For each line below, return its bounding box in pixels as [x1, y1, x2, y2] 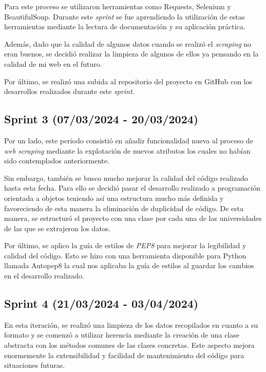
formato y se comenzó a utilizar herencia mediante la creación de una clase [4, 329, 239, 340]
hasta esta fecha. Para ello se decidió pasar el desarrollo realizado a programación [4, 182, 260, 193]
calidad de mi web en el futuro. [4, 58, 102, 69]
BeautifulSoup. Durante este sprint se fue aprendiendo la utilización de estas [4, 11, 245, 22]
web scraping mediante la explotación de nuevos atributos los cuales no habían [4, 145, 251, 156]
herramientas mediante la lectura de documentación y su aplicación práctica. [4, 21, 245, 32]
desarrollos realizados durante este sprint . [4, 86, 135, 97]
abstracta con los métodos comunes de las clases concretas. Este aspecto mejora [4, 340, 255, 350]
